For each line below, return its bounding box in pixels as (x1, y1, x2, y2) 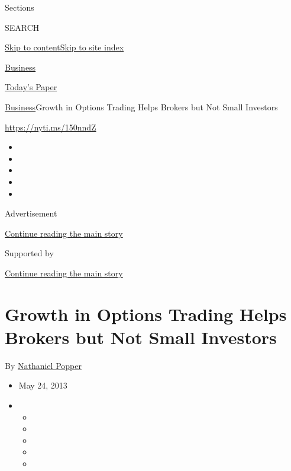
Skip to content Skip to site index (5, 41, 124, 53)
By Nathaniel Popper (5, 359, 82, 371)
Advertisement (5, 207, 57, 219)
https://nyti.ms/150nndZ (5, 120, 96, 133)
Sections (5, 1, 34, 13)
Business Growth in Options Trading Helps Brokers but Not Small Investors (5, 100, 278, 113)
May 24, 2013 (18, 379, 67, 392)
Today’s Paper (5, 81, 57, 93)
